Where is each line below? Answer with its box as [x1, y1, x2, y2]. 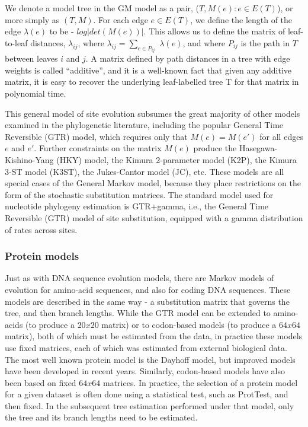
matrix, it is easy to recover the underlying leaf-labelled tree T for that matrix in [5, 75, 299, 88]
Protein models [5, 248, 79, 263]
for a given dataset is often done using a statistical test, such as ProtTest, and [5, 388, 288, 400]
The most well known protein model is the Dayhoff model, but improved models [5, 353, 296, 365]
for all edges [259, 130, 303, 142]
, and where [182, 36, 226, 49]
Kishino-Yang [5, 153, 54, 165]
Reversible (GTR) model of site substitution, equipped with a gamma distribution [5, 211, 303, 224]
